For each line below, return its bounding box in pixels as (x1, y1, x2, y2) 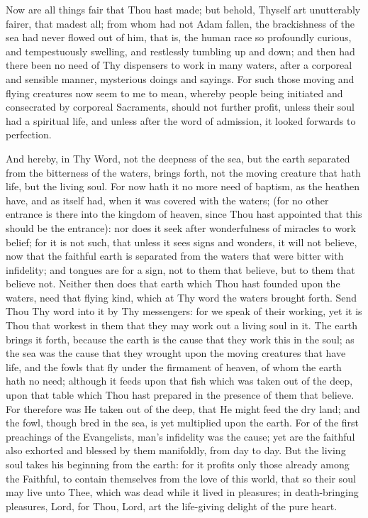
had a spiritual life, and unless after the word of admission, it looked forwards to (6, 113, 356, 128)
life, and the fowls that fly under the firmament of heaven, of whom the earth (6, 359, 342, 374)
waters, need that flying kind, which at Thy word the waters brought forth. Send (6, 290, 357, 304)
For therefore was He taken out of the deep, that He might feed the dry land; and (6, 401, 360, 416)
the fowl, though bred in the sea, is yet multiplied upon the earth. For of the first (6, 415, 359, 430)
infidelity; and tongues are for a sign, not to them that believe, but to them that (6, 262, 355, 277)
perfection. (6, 127, 52, 142)
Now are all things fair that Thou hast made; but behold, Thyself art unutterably (6, 2, 361, 16)
